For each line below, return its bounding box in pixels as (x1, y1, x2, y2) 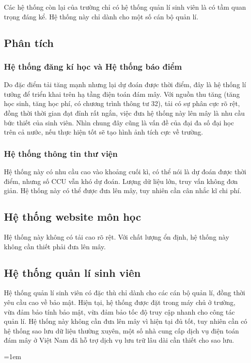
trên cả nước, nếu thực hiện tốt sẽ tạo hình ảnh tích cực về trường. (4, 127, 203, 137)
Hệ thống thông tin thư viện (4, 147, 118, 159)
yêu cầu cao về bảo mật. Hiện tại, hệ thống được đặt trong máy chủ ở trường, (4, 297, 235, 307)
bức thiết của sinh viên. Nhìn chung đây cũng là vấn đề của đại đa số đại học (4, 117, 234, 127)
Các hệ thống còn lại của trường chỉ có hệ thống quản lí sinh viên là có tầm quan (4, 2, 246, 12)
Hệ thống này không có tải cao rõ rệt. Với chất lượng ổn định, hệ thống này (4, 231, 229, 242)
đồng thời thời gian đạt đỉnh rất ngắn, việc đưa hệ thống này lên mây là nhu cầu (4, 107, 245, 118)
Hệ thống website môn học (4, 209, 141, 224)
